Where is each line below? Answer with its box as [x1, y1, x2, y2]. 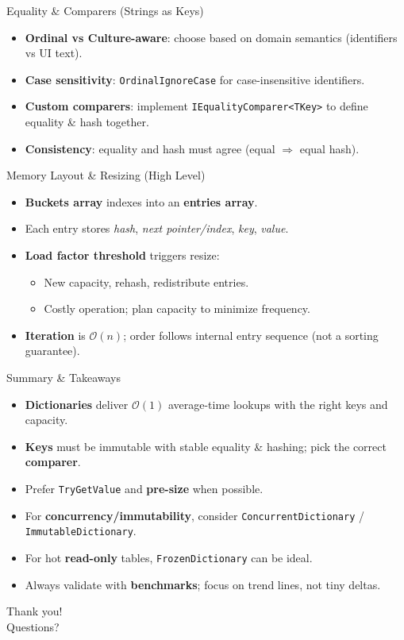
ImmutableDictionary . [25, 522, 137, 539]
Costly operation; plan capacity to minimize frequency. [44, 300, 310, 317]
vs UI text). [25, 44, 83, 61]
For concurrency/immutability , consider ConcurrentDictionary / [25, 507, 364, 523]
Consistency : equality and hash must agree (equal [25, 140, 275, 156]
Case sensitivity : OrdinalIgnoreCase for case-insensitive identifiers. [25, 71, 365, 87]
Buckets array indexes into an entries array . [25, 193, 258, 210]
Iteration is [25, 326, 86, 343]
